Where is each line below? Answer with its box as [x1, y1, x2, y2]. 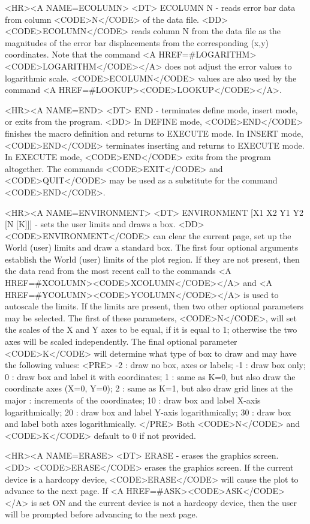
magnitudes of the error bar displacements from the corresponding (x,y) [5, 36, 269, 49]
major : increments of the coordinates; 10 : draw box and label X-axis [5, 394, 261, 406]
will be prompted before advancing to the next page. [5, 508, 198, 520]
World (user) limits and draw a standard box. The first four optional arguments [5, 241, 299, 254]
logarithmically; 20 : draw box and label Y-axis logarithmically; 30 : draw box [5, 405, 291, 418]
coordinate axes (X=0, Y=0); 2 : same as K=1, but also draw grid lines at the [5, 382, 293, 394]
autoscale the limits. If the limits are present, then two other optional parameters [5, 300, 303, 312]
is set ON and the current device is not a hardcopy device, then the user [31, 496, 297, 508]
